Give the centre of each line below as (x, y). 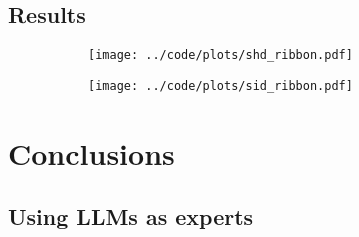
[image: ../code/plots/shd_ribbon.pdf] (220, 55)
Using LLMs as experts (131, 216)
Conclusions (91, 152)
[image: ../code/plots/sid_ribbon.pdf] (220, 85)
